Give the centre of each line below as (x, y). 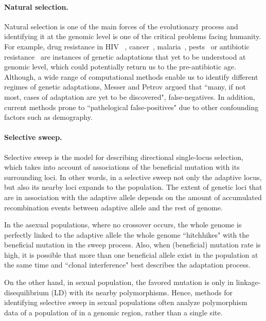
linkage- (248, 282)
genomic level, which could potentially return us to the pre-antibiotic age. (120, 67)
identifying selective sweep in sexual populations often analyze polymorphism (126, 302)
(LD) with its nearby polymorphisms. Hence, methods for (142, 292)
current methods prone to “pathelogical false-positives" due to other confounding (131, 107)
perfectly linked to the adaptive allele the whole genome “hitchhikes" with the (127, 234)
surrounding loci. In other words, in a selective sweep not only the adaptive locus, (133, 177)
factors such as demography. (48, 117)
